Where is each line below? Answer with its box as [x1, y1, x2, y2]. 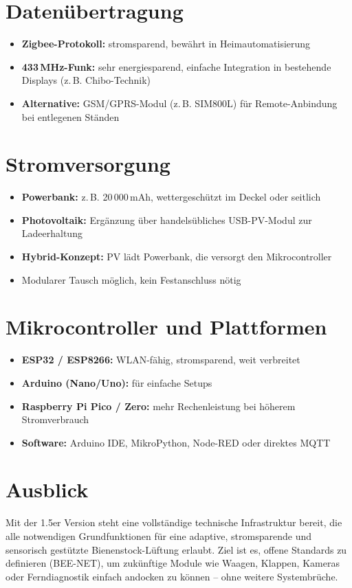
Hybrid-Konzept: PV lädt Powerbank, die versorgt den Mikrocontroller [21, 249, 332, 263]
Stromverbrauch [21, 412, 89, 427]
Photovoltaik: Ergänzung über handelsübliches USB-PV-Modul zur [21, 212, 312, 227]
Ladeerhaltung [21, 226, 82, 240]
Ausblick [5, 475, 89, 504]
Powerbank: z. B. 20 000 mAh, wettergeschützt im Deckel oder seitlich [21, 190, 321, 204]
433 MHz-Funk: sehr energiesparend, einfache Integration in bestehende [21, 59, 331, 73]
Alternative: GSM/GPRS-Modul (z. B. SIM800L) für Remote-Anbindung [21, 95, 338, 110]
